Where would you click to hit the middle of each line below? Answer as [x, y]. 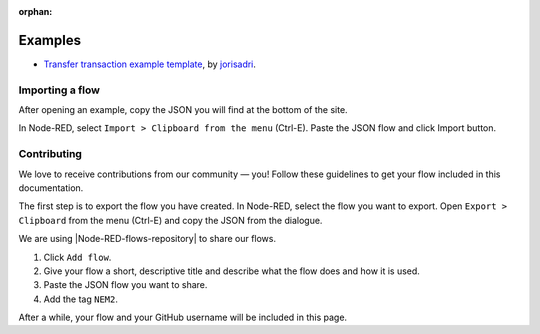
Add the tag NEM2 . [81, 299]
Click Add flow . [77, 257]
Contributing [50, 154]
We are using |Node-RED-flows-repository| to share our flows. [147, 239]
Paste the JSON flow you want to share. [125, 285]
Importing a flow [59, 90]
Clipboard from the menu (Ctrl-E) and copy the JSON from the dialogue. [170, 220]
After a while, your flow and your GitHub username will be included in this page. [183, 317]
